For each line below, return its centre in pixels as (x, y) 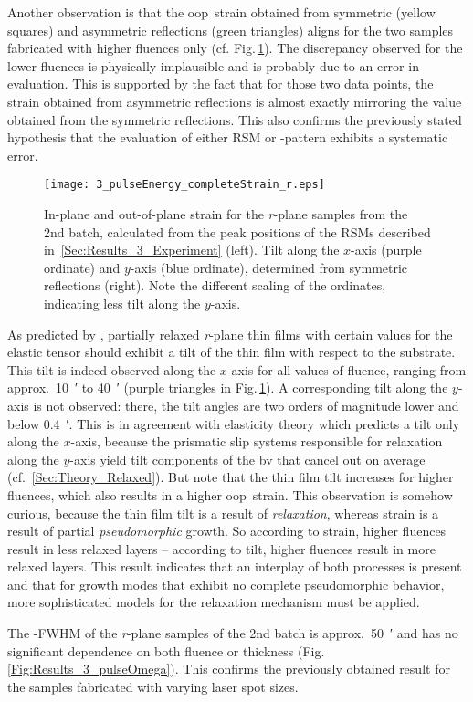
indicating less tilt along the (122, 303)
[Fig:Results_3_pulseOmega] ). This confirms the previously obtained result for (229, 669)
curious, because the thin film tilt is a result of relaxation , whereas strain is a (223, 513)
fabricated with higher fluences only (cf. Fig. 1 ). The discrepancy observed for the (235, 48)
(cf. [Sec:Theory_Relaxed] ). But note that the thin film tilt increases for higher (231, 477)
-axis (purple (386, 250)
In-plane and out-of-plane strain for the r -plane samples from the (226, 214)
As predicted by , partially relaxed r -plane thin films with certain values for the (230, 334)
